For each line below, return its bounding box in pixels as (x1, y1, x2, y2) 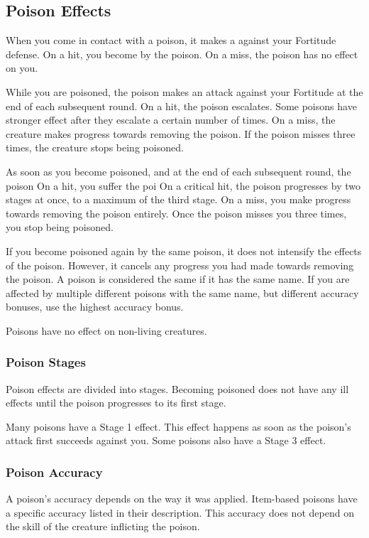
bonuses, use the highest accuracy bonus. (6, 299, 184, 314)
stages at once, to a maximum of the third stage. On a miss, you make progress (6, 192, 351, 207)
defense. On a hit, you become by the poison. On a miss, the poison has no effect (6, 46, 358, 61)
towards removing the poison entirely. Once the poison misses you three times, (6, 205, 347, 220)
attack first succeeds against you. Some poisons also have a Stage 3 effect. (6, 433, 326, 448)
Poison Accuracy (6, 463, 103, 480)
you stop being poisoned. (6, 220, 114, 235)
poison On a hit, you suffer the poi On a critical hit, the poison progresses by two (6, 178, 360, 193)
